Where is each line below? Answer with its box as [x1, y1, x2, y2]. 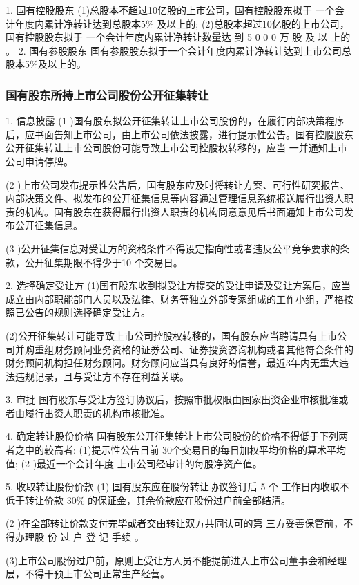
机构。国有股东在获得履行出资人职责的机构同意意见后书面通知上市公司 [24, 204, 344, 219]
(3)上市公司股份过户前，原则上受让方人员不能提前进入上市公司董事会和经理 [6, 552, 347, 567]
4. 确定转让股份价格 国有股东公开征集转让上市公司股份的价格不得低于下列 [6, 429, 339, 443]
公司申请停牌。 [6, 154, 73, 168]
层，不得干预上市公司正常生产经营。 [6, 566, 170, 581]
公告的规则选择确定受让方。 [24, 305, 151, 319]
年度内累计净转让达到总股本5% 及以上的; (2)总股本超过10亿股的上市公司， [14, 16, 349, 30]
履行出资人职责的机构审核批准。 [24, 405, 170, 420]
